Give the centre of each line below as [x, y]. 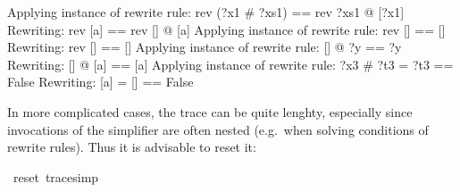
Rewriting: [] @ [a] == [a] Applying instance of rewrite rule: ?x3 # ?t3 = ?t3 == [230, 64]
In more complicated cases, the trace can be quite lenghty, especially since [210, 111]
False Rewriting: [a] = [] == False [100, 82]
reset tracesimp [56, 176]
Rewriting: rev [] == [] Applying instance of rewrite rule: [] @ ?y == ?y [205, 47]
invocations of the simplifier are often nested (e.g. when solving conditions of [218, 129]
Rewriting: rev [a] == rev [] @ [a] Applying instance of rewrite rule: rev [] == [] [226, 29]
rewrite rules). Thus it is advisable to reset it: [132, 147]
